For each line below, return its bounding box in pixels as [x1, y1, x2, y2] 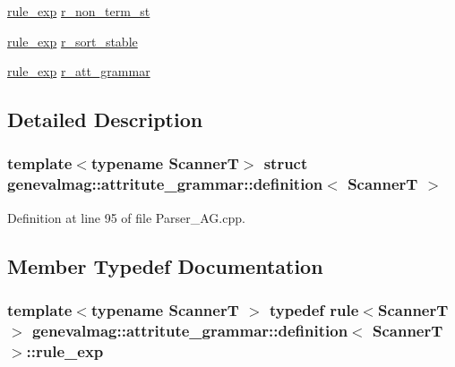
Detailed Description [7, 106, 203, 133]
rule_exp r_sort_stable [7, 31, 138, 50]
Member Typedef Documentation [7, 252, 323, 279]
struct [263, 152, 308, 175]
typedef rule [269, 299, 359, 320]
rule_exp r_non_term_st [7, 2, 150, 20]
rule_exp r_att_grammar [7, 62, 150, 81]
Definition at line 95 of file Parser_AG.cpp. [7, 208, 245, 226]
